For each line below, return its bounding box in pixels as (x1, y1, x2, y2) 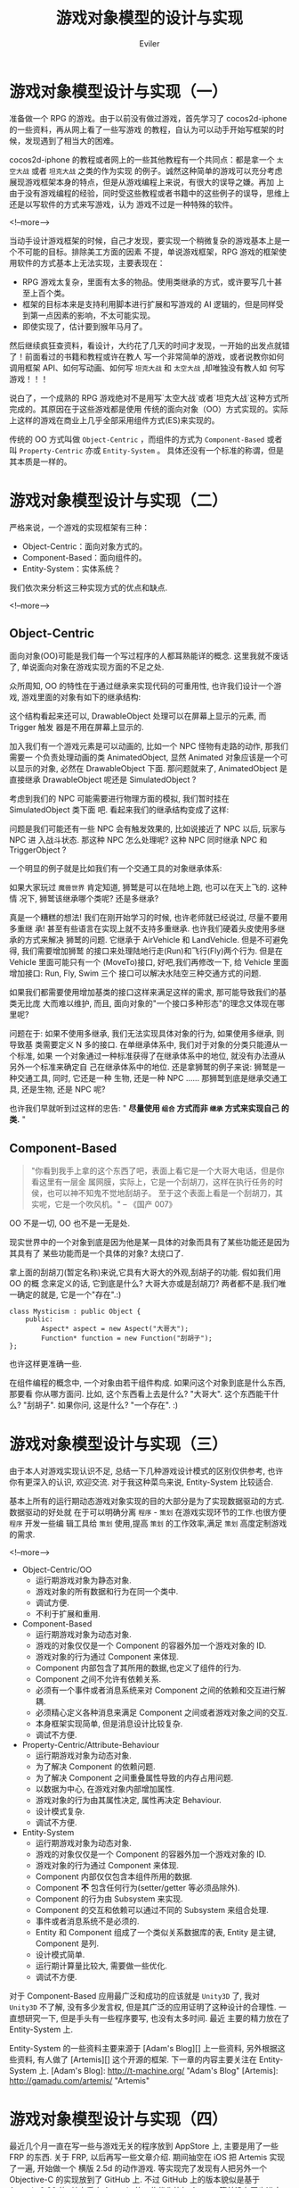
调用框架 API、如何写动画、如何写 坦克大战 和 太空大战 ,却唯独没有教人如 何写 (9, 362, 286, 373)
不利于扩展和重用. (35, 1609, 101, 1619)
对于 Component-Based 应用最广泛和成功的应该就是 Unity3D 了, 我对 (9, 1991, 261, 2001)
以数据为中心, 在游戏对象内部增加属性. (35, 1784, 175, 1794)
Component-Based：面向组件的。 (21, 552, 147, 562)
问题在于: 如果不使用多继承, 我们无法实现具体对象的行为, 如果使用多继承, (9, 1028, 274, 1039)
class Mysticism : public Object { (9, 1307, 141, 1317)
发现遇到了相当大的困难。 (24, 135, 118, 146)
